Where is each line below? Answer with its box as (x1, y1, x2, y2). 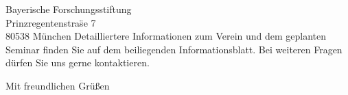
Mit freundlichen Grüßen (5, 78, 110, 92)
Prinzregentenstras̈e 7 (5, 15, 96, 29)
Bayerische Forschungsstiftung (5, 2, 132, 16)
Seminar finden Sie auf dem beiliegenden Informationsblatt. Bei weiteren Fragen (5, 42, 343, 56)
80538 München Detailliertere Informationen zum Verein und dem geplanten (5, 29, 327, 43)
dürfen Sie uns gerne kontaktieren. (5, 55, 150, 70)
